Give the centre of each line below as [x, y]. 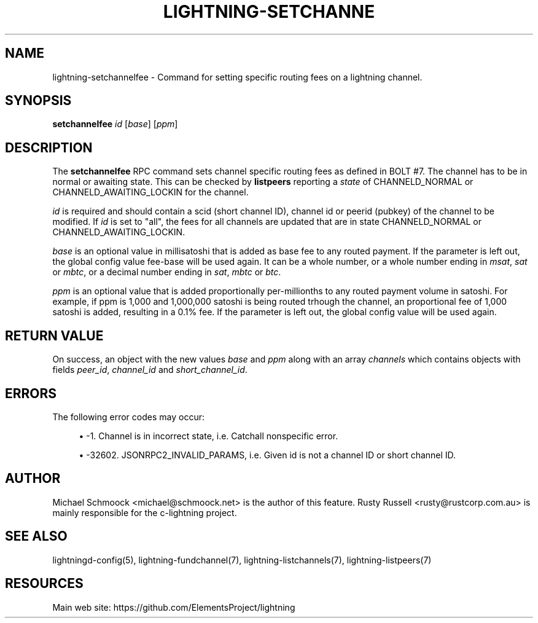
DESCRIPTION [49, 147]
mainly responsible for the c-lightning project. [145, 512]
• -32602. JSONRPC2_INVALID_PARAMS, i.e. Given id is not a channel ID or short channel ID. [267, 455]
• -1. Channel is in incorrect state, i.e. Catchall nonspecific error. [209, 436]
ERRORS [31, 393]
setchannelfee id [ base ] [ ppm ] [115, 124]
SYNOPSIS [38, 101]
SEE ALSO [36, 536]
